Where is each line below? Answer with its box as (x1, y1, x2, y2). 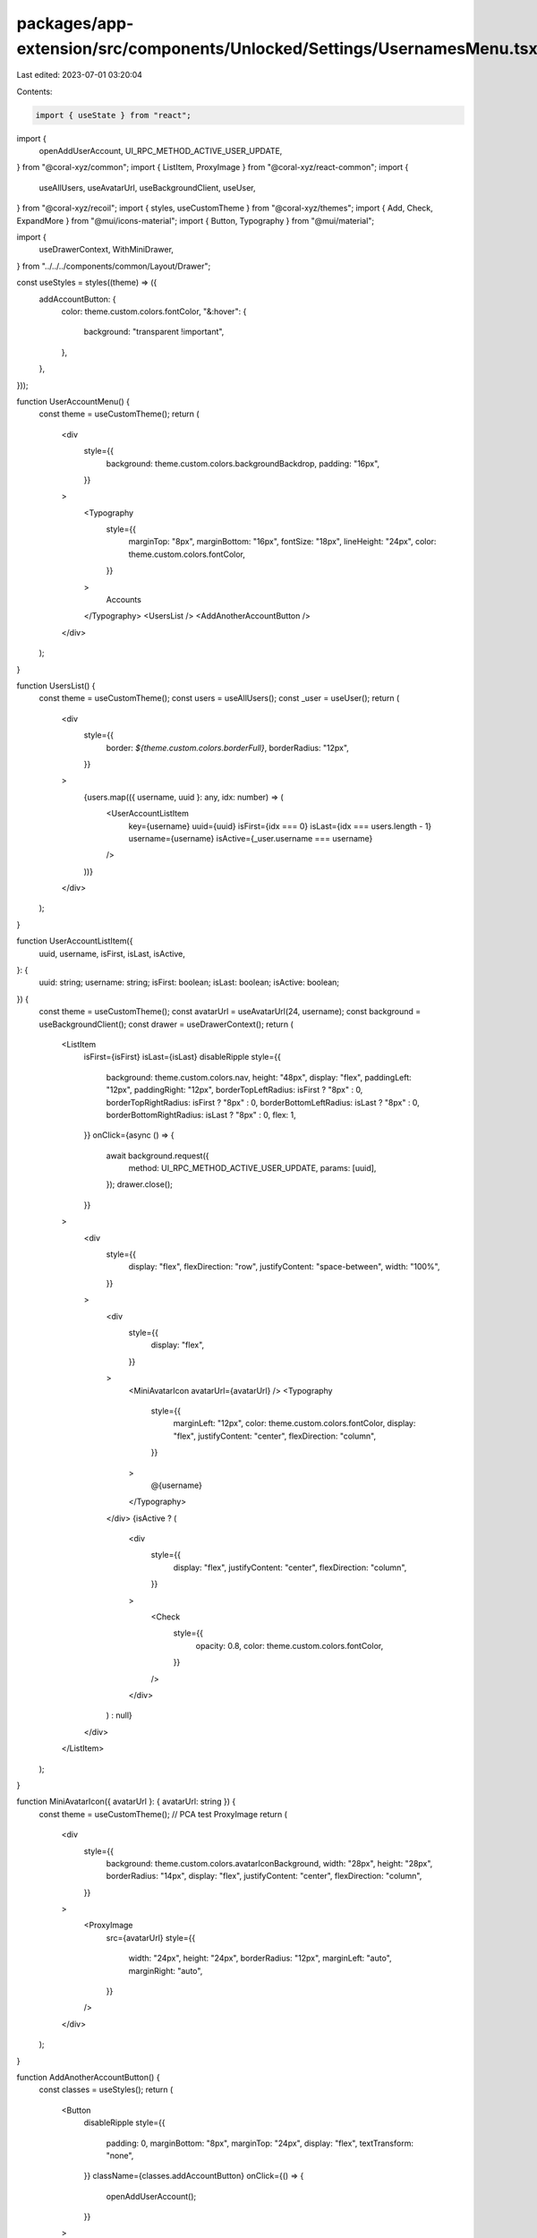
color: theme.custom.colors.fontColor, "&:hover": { (61, 306, 247, 317)
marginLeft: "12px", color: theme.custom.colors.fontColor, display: (173, 1418, 416, 1429)
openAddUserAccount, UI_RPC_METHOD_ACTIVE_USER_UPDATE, (38, 146, 283, 157)
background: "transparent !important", (83, 327, 225, 337)
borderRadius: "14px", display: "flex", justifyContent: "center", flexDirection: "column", (106, 1871, 422, 1882)
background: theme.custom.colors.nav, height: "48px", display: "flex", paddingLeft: (106, 1072, 412, 1082)
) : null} (106, 1710, 133, 1721)
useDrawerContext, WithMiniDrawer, (38, 244, 175, 255)
